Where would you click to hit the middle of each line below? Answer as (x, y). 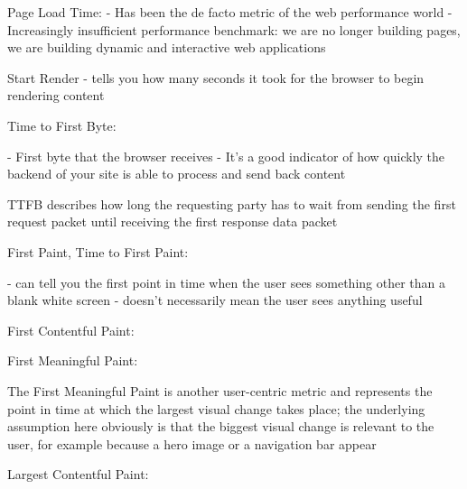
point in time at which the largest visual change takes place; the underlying (216, 408)
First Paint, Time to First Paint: (98, 251)
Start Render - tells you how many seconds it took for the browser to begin (216, 77)
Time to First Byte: (62, 125)
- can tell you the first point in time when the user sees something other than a (227, 282)
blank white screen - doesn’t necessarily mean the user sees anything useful (215, 300)
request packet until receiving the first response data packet (173, 221)
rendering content (56, 95)
